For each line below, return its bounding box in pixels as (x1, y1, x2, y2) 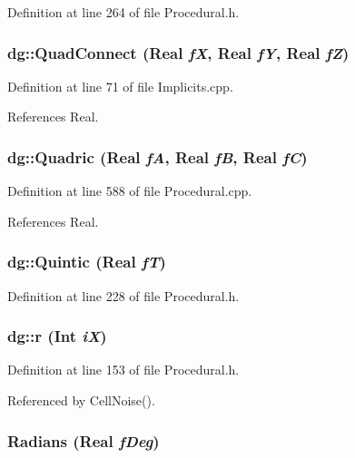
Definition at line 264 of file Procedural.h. (7, 3, 240, 21)
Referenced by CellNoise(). (7, 391, 155, 410)
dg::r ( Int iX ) (7, 325, 107, 347)
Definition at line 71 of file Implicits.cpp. (7, 76, 233, 95)
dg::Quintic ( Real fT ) (7, 250, 166, 273)
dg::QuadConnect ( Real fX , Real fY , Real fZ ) (7, 41, 350, 63)
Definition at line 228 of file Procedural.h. (7, 286, 240, 305)
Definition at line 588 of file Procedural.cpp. (7, 181, 252, 200)
